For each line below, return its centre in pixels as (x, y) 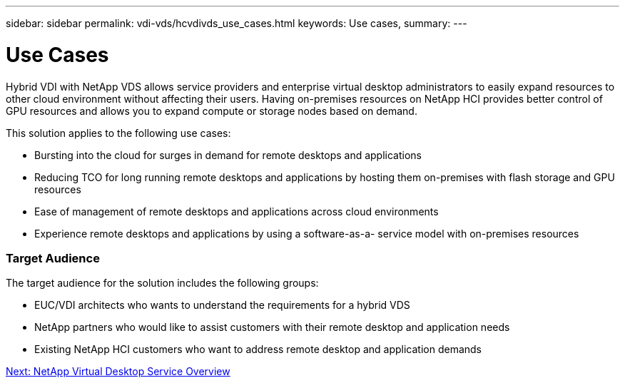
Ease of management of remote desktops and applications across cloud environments (237, 211)
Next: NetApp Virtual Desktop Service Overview (118, 372)
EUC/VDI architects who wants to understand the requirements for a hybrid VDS (222, 305)
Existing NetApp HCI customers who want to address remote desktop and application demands (258, 349)
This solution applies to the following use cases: (118, 133)
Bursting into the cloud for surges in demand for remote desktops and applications (228, 155)
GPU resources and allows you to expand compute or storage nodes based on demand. (212, 111)
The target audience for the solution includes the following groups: (162, 283)
